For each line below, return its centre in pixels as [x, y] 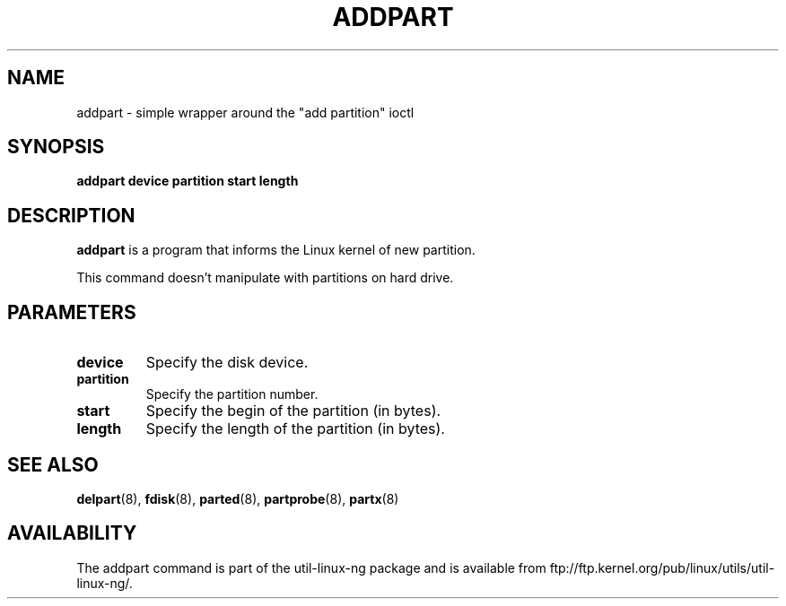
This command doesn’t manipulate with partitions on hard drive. [265, 278]
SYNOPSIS [56, 147]
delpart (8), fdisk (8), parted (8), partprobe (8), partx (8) [238, 498]
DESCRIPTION [71, 215]
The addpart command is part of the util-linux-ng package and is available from [311, 567]
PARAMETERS [72, 312]
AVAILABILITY [72, 533]
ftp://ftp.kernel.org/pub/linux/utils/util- [662, 567]
